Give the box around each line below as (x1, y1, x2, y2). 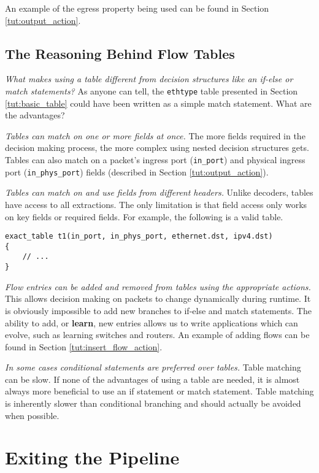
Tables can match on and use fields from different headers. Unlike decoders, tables (5, 186, 313, 199)
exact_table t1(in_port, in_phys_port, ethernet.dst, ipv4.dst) (5, 232, 273, 241)
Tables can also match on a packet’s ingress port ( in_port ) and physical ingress (5, 153, 306, 166)
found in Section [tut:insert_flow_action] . (5, 340, 163, 353)
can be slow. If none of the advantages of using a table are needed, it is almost (5, 372, 300, 385)
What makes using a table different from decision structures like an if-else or (5, 72, 293, 85)
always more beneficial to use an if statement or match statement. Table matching (5, 385, 314, 398)
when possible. (5, 409, 60, 421)
